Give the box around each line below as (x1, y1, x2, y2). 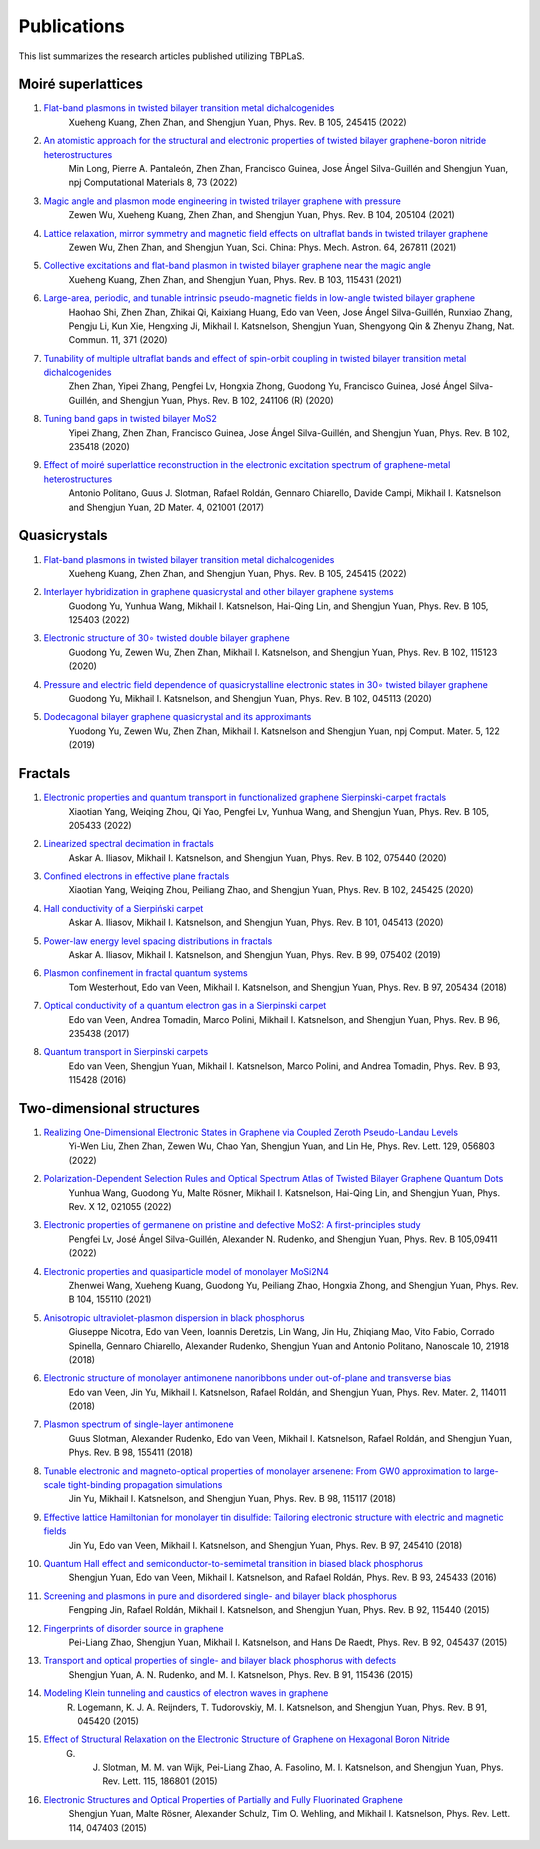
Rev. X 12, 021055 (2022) (68, 1201, 172, 1212)
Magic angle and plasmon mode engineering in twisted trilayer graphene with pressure (43, 195, 402, 207)
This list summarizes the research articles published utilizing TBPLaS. (18, 50, 305, 62)
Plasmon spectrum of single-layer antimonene (43, 1418, 234, 1430)
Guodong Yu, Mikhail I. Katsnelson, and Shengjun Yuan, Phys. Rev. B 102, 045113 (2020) (68, 693, 432, 705)
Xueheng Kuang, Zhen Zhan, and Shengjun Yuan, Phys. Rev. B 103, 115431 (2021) (68, 273, 402, 285)
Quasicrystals (18, 527, 109, 544)
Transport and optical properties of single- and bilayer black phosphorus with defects (43, 1655, 397, 1667)
